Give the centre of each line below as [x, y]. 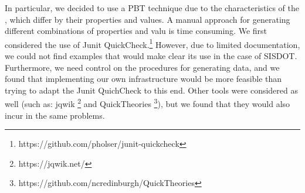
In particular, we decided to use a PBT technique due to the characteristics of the [152, 8]
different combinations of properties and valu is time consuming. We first [136, 31]
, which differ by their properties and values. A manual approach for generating [148, 19]
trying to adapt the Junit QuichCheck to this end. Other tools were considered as [151, 90]
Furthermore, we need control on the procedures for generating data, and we [142, 67]
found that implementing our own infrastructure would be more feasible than [143, 79]
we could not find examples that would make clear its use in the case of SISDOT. [151, 56]
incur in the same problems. [55, 115]
